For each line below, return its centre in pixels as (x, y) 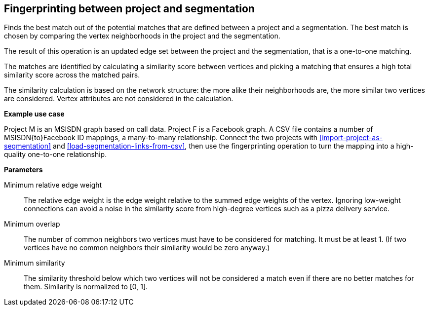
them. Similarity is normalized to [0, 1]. (86, 287)
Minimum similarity (35, 263)
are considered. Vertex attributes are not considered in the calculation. (119, 99)
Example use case (34, 114)
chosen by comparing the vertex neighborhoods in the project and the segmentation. (142, 36)
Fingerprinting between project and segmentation (129, 9)
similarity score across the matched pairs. (72, 75)
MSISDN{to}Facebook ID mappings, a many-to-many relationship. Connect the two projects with (161, 138)
